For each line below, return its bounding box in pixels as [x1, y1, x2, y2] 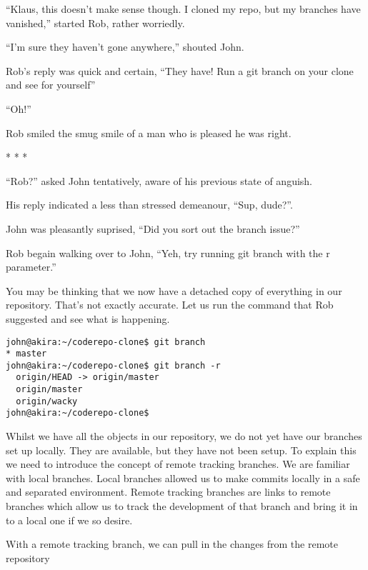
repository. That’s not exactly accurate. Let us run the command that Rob [6, 297, 334, 312]
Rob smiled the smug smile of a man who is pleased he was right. [6, 125, 292, 140]
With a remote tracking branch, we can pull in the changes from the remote [6, 536, 338, 551]
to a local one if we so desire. [6, 512, 133, 527]
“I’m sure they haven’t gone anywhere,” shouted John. [6, 39, 244, 54]
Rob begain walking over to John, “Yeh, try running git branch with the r [6, 245, 330, 260]
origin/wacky [16, 396, 78, 406]
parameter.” [6, 259, 56, 274]
